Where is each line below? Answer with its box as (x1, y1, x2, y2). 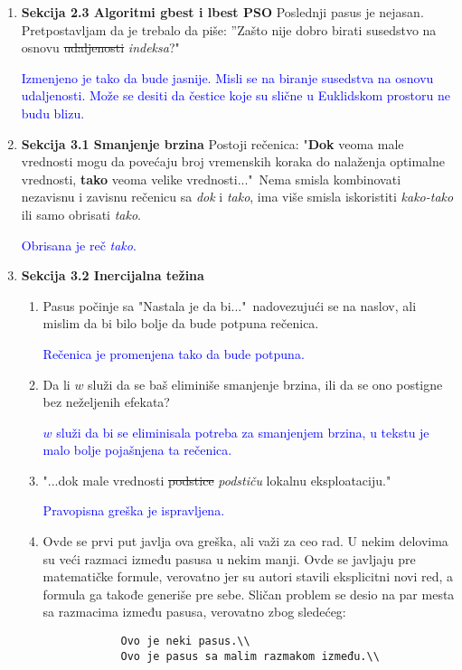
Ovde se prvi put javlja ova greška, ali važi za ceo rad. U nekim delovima (42, 532, 448, 551)
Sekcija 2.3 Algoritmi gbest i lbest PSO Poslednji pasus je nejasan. (21, 3, 424, 21)
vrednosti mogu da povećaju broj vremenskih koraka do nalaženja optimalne (21, 152, 445, 171)
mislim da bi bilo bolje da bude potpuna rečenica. (42, 314, 319, 333)
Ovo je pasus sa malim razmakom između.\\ (120, 649, 380, 663)
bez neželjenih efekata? (42, 392, 170, 411)
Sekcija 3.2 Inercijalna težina (21, 266, 204, 285)
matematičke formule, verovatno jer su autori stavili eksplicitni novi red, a (42, 567, 454, 586)
